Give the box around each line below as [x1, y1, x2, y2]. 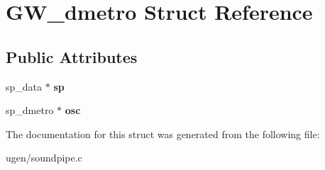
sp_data [6, 79, 43, 93]
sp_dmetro [6, 103, 54, 118]
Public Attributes [6, 45, 138, 67]
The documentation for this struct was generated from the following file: [6, 126, 320, 141]
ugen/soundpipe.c [6, 150, 82, 165]
